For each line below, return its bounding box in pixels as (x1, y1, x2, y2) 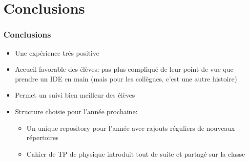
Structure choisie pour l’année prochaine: (15, 106, 138, 116)
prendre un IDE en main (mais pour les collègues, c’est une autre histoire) (15, 73, 237, 83)
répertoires (26, 132, 59, 142)
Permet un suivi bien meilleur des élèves (15, 90, 135, 100)
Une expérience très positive (15, 47, 99, 58)
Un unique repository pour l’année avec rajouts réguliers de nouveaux (26, 122, 235, 133)
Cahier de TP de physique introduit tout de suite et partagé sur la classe (26, 148, 245, 159)
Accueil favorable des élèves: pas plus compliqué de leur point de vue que (15, 64, 233, 74)
